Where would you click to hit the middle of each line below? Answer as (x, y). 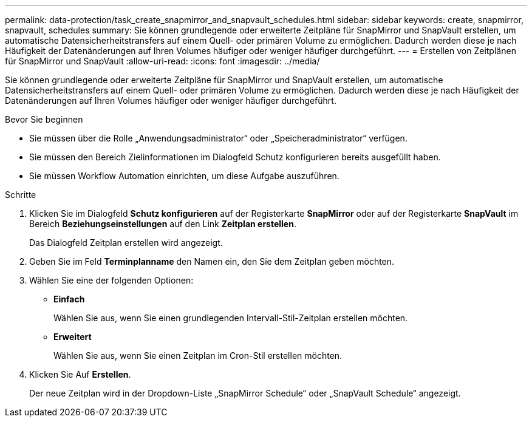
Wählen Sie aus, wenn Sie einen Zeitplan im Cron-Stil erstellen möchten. (198, 356)
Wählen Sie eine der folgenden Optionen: (111, 280)
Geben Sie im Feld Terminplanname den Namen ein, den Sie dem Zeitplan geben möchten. (212, 261)
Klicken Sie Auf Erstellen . (80, 374)
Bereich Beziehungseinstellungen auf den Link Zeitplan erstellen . (163, 224)
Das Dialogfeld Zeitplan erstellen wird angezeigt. (126, 243)
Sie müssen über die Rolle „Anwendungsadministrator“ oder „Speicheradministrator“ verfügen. (218, 138)
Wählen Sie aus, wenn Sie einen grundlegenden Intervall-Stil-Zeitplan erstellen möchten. (231, 318)
